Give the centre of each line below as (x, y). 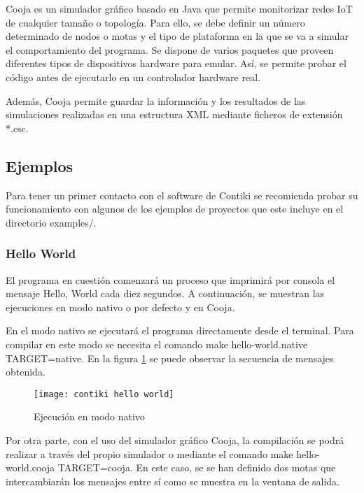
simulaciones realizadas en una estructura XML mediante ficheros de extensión (174, 114)
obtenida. (26, 372)
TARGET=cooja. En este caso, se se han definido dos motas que (197, 467)
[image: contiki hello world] (104, 394)
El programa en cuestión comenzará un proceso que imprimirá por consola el (170, 279)
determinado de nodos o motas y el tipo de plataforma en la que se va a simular (177, 36)
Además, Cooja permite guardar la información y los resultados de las (156, 100)
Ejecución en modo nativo (89, 416)
